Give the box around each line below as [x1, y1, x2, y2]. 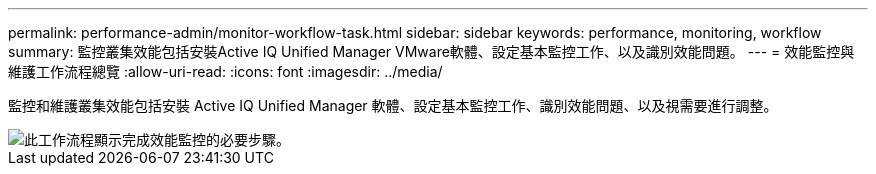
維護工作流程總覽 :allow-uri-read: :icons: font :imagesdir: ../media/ [8, 63, 443, 80]
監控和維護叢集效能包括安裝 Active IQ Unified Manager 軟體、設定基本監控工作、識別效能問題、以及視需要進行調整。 [8, 97, 778, 114]
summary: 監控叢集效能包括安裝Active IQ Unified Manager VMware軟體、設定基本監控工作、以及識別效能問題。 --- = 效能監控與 [8, 43, 855, 60]
